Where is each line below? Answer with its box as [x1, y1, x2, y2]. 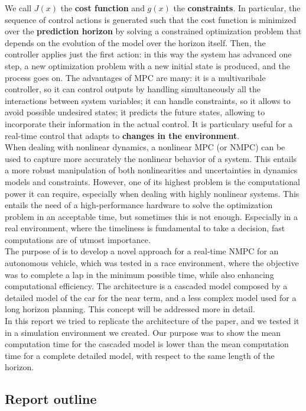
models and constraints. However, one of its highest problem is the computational [5, 175, 300, 187]
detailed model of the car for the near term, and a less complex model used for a [5, 291, 297, 303]
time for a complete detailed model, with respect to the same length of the [5, 349, 275, 361]
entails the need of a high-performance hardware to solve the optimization [5, 199, 273, 211]
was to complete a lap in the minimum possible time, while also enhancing [5, 268, 274, 280]
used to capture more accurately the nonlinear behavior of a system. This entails [5, 152, 297, 164]
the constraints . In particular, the [173, 2, 301, 14]
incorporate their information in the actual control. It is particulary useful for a [5, 117, 293, 130]
